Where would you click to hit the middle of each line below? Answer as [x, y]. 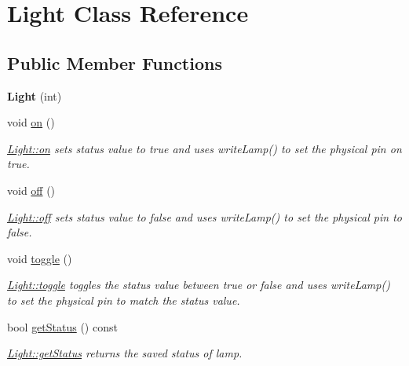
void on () [31, 122]
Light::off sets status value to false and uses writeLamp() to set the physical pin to [204, 216]
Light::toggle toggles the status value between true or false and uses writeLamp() [199, 285]
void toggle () [40, 258]
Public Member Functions [115, 62]
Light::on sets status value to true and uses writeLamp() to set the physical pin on [204, 148]
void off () [31, 190]
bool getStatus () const [62, 326]
